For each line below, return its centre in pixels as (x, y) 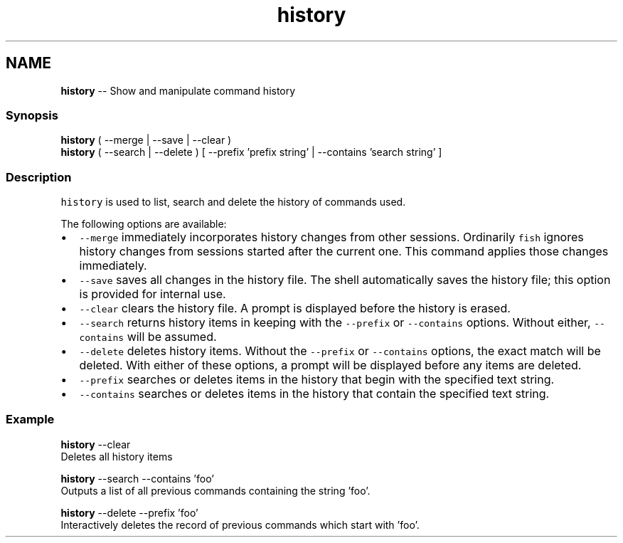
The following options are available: (144, 224)
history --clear (96, 444)
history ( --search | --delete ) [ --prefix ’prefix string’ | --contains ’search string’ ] (251, 152)
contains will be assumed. (148, 337)
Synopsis (32, 115)
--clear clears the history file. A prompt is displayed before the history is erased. (295, 309)
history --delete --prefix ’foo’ (129, 512)
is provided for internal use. (153, 294)
